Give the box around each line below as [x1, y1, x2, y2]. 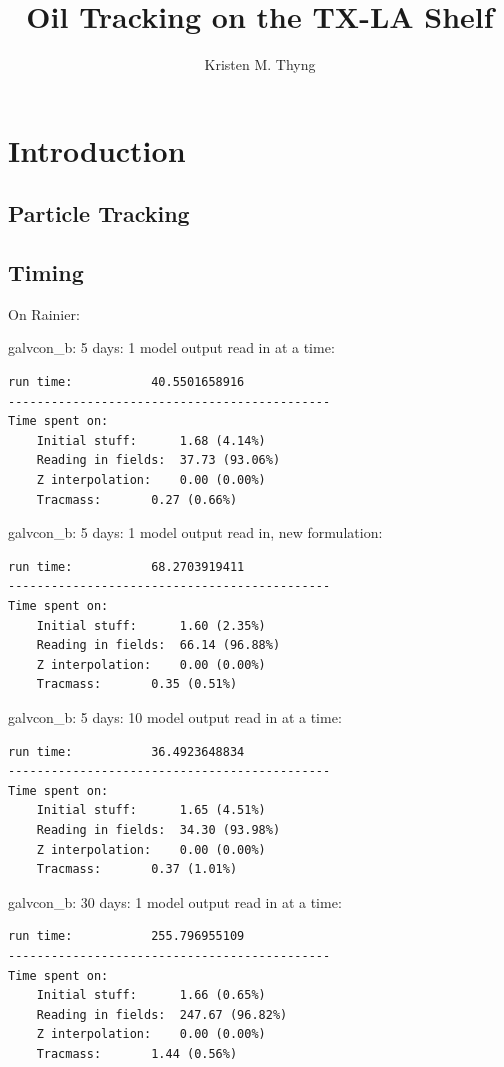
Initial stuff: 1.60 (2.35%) [36, 618, 266, 633]
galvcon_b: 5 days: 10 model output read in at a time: [8, 706, 342, 727]
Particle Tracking [8, 198, 190, 229]
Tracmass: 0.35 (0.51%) [36, 677, 238, 692]
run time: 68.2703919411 [8, 559, 245, 574]
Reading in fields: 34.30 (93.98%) [36, 822, 281, 837]
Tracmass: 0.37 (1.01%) [36, 862, 238, 877]
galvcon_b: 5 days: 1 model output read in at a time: [8, 337, 335, 358]
